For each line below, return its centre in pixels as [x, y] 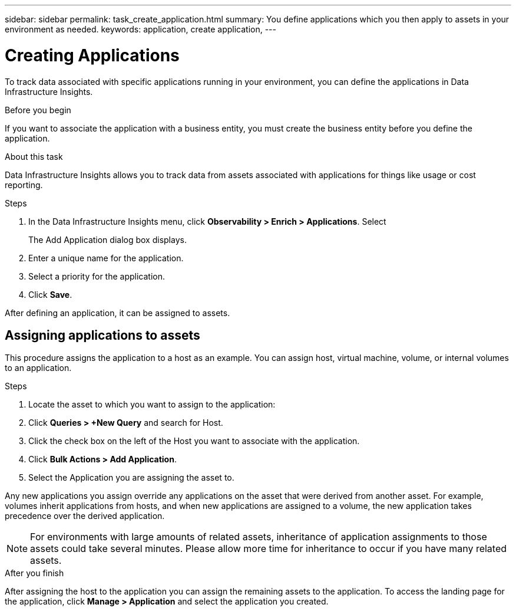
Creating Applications [92, 55]
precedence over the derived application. [85, 516]
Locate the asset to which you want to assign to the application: [152, 405]
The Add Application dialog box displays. [107, 239]
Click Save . [50, 294]
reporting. [24, 185]
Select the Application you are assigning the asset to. [131, 478]
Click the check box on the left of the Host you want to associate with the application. [194, 441]
